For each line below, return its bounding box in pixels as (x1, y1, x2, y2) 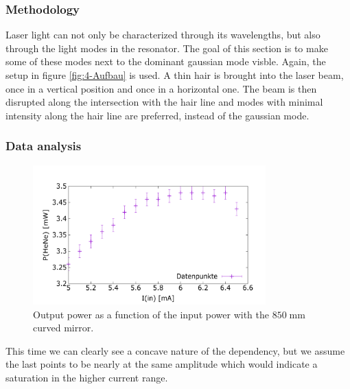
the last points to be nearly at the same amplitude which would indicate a (5, 357, 318, 371)
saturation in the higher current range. (5, 370, 168, 384)
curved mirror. (33, 320, 94, 335)
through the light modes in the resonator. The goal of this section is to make (5, 40, 328, 55)
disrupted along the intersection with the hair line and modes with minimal (5, 95, 323, 109)
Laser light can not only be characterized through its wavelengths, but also (5, 27, 320, 42)
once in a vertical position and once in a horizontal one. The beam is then (5, 81, 317, 95)
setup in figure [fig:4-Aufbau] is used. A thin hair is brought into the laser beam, (5, 68, 344, 82)
